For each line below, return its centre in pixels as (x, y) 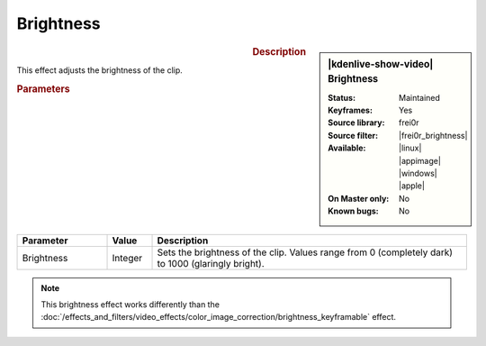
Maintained (420, 97)
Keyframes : (351, 110)
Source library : (356, 123)
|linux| (410, 148)
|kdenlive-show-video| (381, 64)
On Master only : (359, 198)
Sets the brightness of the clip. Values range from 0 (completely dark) (305, 252)
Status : (342, 97)
